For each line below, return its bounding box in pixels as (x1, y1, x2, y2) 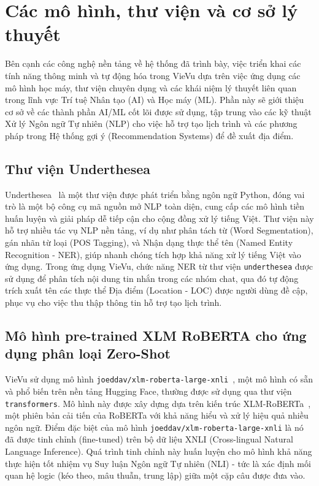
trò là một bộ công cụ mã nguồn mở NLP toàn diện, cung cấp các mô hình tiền (5, 200, 305, 213)
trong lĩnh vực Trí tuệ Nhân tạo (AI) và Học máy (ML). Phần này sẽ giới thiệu (5, 93, 304, 106)
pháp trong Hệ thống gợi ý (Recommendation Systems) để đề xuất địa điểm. (5, 129, 294, 142)
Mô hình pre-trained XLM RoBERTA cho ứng (5, 326, 307, 345)
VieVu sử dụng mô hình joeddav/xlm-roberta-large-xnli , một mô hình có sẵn (5, 373, 313, 385)
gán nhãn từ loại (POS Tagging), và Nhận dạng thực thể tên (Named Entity (5, 236, 293, 249)
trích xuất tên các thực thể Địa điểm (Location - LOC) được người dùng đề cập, (5, 284, 308, 297)
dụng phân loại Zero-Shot (5, 344, 171, 363)
